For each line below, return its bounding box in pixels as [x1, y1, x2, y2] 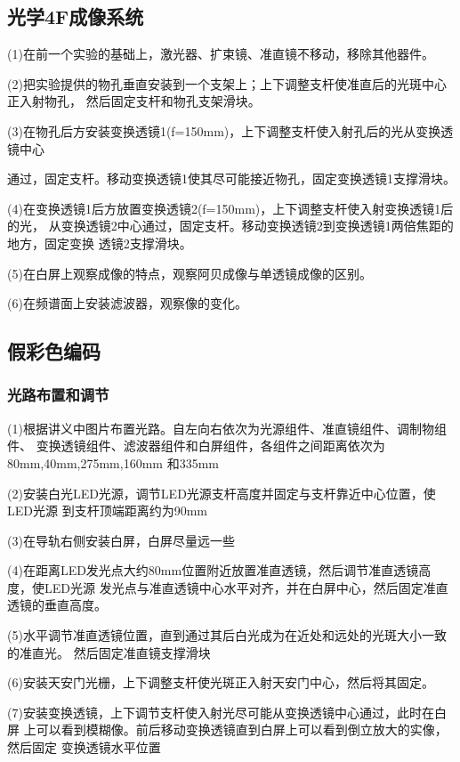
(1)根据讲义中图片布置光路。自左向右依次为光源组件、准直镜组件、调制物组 [7, 418, 447, 437]
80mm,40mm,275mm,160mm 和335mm [7, 453, 219, 472]
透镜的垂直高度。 [7, 596, 107, 614]
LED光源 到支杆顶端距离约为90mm [7, 501, 207, 520]
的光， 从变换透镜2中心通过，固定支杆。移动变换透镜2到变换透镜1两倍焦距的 [7, 216, 454, 235]
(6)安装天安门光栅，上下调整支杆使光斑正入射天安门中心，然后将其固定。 [7, 673, 434, 692]
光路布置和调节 [7, 384, 109, 406]
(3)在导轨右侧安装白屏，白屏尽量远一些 [7, 531, 235, 549]
